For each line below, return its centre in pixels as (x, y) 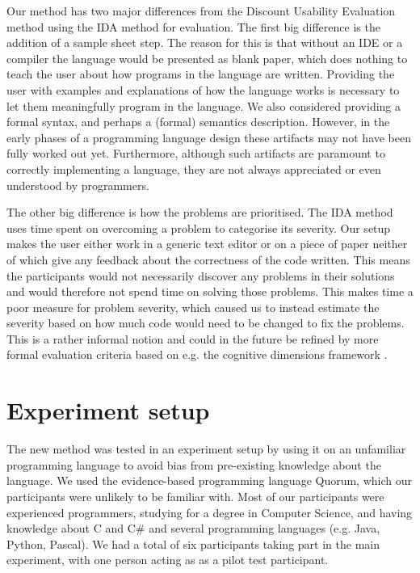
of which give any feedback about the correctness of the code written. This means (208, 259)
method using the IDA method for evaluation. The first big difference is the (193, 26)
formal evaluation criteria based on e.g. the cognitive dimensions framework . (197, 354)
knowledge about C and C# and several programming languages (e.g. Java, (193, 528)
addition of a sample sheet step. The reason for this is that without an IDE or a (205, 42)
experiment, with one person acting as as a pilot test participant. (168, 560)
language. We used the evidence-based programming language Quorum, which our (209, 480)
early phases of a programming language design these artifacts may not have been (209, 137)
